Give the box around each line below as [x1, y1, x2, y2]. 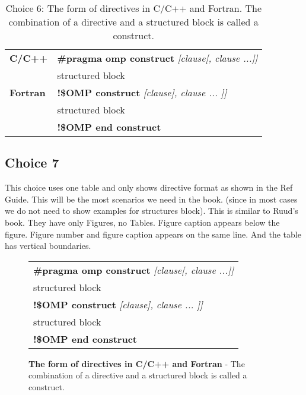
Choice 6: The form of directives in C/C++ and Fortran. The [5, 1, 262, 15]
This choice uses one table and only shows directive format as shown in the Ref [5, 181, 293, 194]
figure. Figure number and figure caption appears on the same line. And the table [5, 227, 301, 240]
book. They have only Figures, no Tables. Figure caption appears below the [5, 216, 280, 228]
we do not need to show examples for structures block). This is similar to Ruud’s [5, 204, 298, 217]
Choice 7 [5, 153, 59, 172]
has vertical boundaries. [5, 239, 91, 252]
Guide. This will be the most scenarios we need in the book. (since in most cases [5, 192, 298, 205]
